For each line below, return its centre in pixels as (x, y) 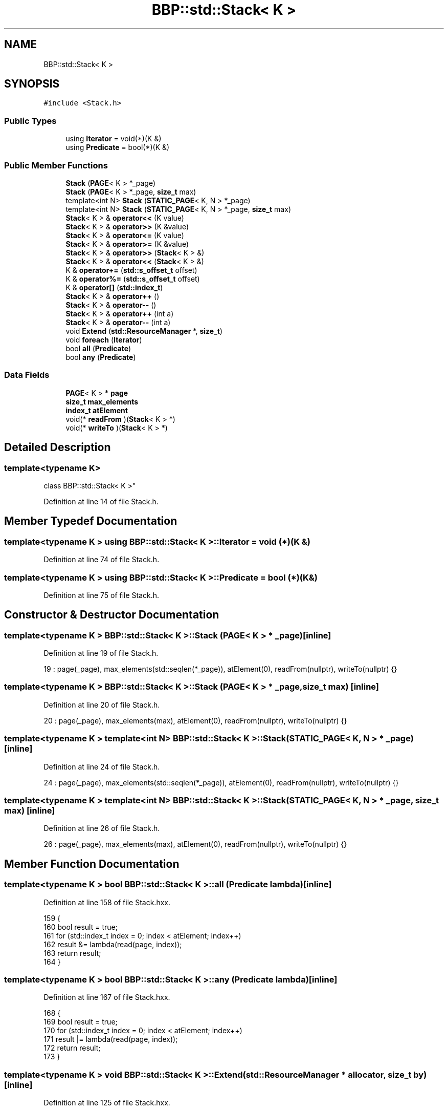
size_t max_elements (102, 401)
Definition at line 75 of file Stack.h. (102, 595)
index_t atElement (97, 410)
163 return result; (72, 953)
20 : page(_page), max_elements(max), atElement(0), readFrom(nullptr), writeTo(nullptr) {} (195, 720)
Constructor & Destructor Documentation (112, 615)
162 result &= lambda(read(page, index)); (113, 944)
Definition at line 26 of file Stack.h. (102, 828)
